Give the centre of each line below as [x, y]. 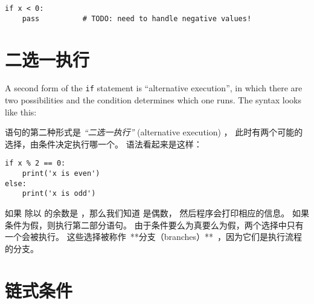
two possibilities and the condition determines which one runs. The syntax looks [153, 100]
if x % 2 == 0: [35, 163]
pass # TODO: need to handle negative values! [137, 18]
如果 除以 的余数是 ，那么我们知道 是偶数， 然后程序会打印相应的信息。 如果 [157, 213]
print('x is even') [61, 174]
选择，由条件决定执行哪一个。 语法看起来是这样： [104, 144]
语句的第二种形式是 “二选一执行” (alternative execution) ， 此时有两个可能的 [154, 132]
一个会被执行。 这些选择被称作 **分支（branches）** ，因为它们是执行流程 [154, 237]
